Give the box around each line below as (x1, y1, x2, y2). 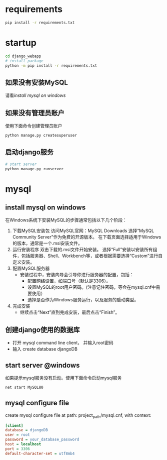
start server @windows (5, 361, 80, 370)
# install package (5, 58, 43, 63)
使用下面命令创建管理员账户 (5, 123, 62, 129)
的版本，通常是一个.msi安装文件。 (12, 240, 82, 247)
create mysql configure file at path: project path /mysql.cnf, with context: (5, 412, 151, 419)
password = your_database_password (5, 437, 79, 442)
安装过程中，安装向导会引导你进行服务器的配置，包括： (19, 272, 134, 278)
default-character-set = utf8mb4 (5, 451, 75, 456)
